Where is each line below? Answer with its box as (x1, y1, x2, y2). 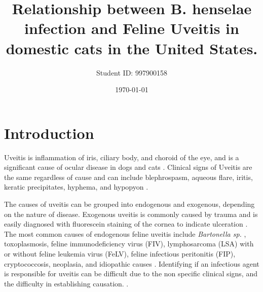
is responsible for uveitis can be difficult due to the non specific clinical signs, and (4, 268, 257, 279)
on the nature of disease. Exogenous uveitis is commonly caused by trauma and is (4, 208, 258, 219)
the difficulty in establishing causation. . (4, 278, 129, 288)
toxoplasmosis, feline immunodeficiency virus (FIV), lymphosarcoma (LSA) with (4, 238, 254, 249)
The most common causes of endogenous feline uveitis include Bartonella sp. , (4, 228, 246, 239)
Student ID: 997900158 (96, 67, 167, 78)
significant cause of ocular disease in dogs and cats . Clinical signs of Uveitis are (4, 162, 252, 172)
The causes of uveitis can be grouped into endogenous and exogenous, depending (4, 199, 255, 209)
